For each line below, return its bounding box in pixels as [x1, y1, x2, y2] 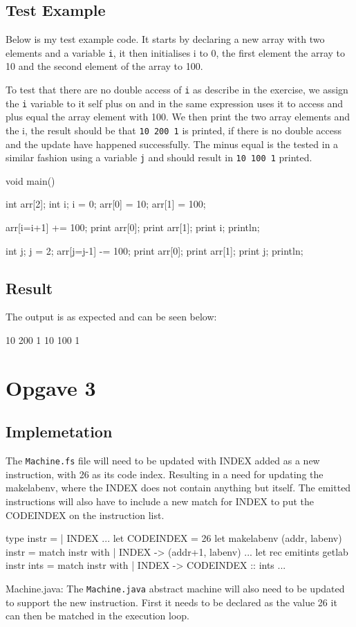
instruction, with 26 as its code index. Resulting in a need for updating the [6, 466, 324, 481]
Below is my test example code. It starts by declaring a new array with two [6, 32, 325, 46]
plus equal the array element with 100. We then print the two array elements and [6, 109, 350, 124]
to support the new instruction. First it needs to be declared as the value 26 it [6, 594, 337, 609]
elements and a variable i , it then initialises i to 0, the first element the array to [6, 45, 345, 60]
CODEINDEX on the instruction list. [6, 507, 165, 522]
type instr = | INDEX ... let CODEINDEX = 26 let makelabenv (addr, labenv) [6, 531, 342, 545]
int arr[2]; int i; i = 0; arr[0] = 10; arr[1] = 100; [6, 197, 206, 211]
